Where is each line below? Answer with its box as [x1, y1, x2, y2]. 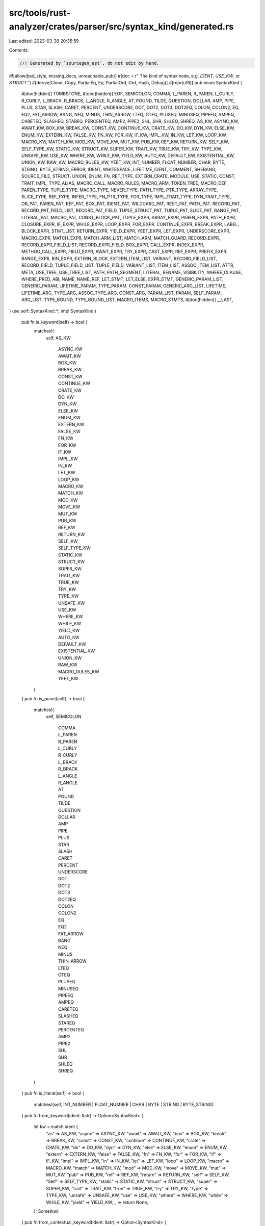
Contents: [9, 47, 29, 53]
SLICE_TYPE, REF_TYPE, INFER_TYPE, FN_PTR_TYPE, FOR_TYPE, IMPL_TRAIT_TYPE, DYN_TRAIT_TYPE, [21, 194, 231, 200]
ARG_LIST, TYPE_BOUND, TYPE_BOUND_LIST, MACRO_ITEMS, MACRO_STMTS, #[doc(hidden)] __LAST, [21, 297, 234, 303]
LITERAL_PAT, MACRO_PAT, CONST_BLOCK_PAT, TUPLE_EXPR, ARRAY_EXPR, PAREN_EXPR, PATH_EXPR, [21, 214, 237, 220]
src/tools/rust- [9, 7, 71, 18]
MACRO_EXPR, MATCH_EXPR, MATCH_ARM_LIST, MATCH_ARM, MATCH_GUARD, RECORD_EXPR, [21, 235, 220, 241]
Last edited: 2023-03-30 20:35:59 [9, 38, 79, 44]
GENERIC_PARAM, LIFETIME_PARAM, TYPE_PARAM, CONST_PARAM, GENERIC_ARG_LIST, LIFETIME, [21, 283, 227, 289]
